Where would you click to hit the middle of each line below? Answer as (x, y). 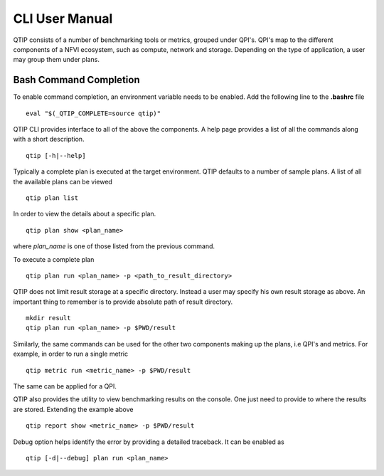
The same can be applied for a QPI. (65, 386)
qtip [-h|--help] (56, 155)
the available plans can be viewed (63, 181)
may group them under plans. (56, 60)
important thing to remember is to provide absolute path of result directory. (123, 302)
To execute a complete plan (54, 259)
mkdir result (48, 318)
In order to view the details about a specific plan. (85, 214)
